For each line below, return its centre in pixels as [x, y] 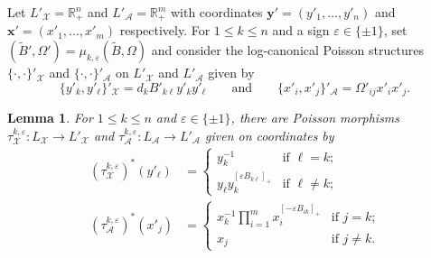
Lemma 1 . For [50, 118]
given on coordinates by [270, 135]
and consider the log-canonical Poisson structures [287, 50]
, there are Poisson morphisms [315, 118]
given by [231, 73]
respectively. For [165, 30]
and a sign [301, 30]
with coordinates [216, 12]
